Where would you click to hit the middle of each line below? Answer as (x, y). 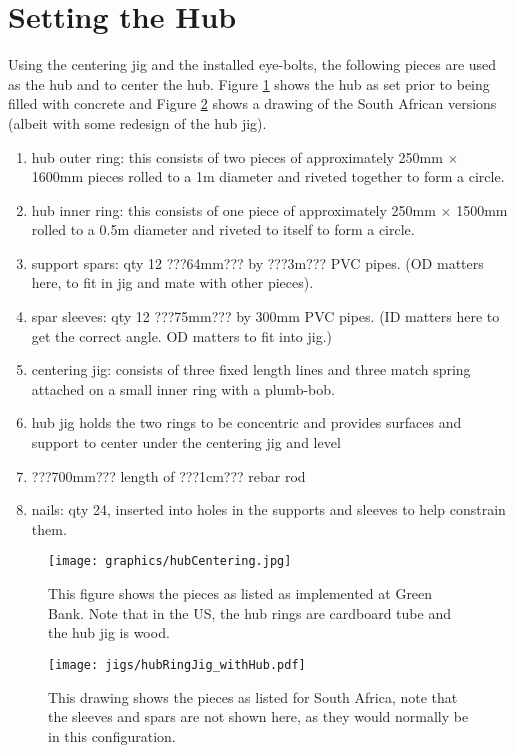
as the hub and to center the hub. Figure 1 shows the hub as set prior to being (249, 83)
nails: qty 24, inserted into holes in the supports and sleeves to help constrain (268, 509)
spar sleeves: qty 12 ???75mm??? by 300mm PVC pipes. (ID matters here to (265, 316)
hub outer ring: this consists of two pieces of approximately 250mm (237, 156)
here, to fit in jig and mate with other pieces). (172, 282)
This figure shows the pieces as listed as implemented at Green (240, 593)
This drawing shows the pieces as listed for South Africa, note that (253, 696)
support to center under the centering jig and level (186, 442)
